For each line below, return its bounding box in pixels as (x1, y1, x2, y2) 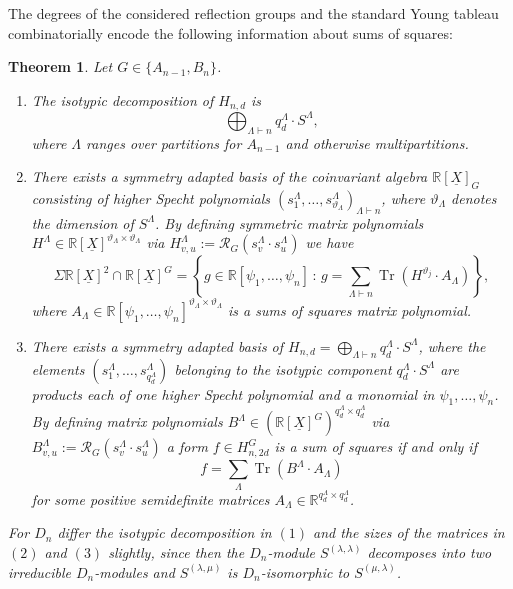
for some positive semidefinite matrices (31, 488, 270, 509)
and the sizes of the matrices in (313, 522, 505, 543)
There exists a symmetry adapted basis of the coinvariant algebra (31, 166, 428, 187)
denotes (451, 187, 497, 208)
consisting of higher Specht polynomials (31, 187, 270, 208)
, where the (418, 335, 486, 356)
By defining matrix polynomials (31, 411, 223, 432)
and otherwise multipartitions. (285, 132, 469, 153)
